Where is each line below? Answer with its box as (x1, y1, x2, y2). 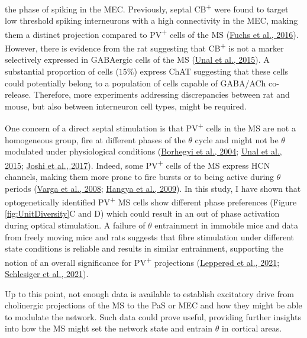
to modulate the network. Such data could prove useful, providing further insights (5, 310, 301, 323)
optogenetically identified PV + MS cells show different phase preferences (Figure (5, 194, 297, 208)
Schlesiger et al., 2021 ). (5, 268, 89, 280)
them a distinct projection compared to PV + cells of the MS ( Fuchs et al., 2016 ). (5, 26, 299, 40)
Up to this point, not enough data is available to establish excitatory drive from (5, 287, 294, 300)
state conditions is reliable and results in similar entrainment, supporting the (5, 242, 283, 255)
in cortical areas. (221, 322, 282, 334)
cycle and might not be (195, 133, 279, 146)
